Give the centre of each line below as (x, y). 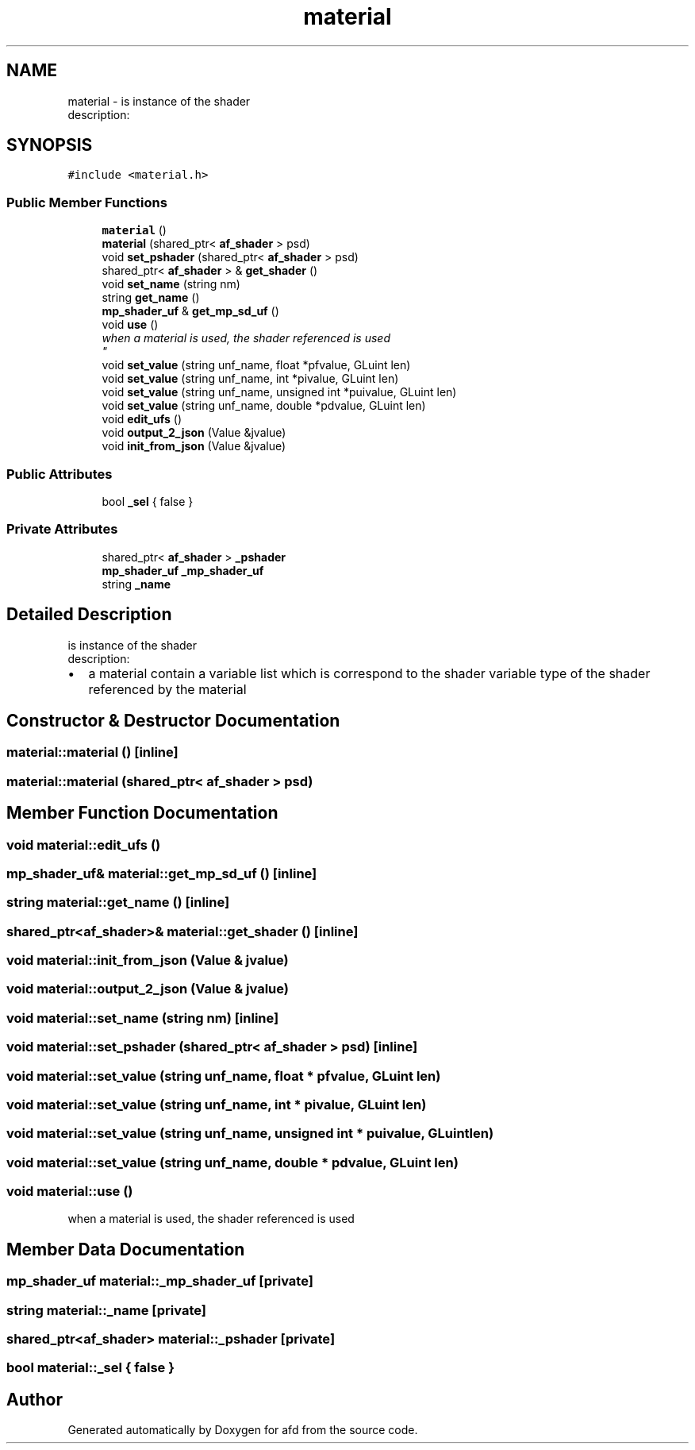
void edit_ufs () (142, 419)
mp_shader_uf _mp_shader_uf (183, 570)
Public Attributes (60, 474)
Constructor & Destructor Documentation (173, 720)
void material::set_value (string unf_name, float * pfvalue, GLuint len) (224, 1076)
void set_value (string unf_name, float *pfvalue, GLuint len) (256, 365)
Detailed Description (89, 615)
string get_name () (151, 298)
